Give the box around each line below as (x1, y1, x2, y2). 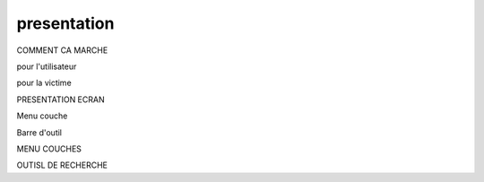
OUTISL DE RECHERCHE (16, 160, 108, 170)
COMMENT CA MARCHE (16, 45, 108, 56)
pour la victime (16, 77, 72, 89)
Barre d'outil (16, 126, 63, 138)
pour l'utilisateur (16, 61, 77, 72)
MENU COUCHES (16, 143, 82, 154)
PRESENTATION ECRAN (16, 94, 105, 105)
